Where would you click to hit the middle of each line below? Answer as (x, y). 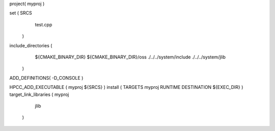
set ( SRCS (21, 13)
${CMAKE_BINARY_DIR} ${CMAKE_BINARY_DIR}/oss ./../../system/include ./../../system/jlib (130, 57)
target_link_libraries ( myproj (39, 94)
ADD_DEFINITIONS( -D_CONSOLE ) (46, 78)
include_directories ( (31, 45)
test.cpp (44, 24)
